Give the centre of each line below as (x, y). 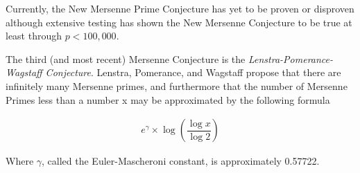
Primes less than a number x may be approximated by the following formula (168, 99)
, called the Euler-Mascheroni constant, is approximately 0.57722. (181, 161)
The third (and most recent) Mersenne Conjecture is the (126, 58)
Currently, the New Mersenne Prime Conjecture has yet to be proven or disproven (180, 8)
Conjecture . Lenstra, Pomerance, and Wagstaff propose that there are (193, 72)
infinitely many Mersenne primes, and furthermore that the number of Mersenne (177, 85)
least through (34, 36)
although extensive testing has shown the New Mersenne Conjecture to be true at (179, 22)
